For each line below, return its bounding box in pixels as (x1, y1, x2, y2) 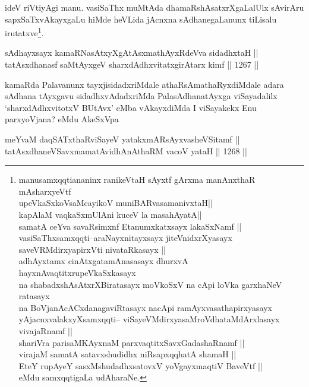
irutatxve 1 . (5, 25, 44, 39)
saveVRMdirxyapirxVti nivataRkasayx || (18, 243, 166, 255)
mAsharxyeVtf (18, 185, 71, 197)
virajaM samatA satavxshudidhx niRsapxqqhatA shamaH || (18, 348, 237, 360)
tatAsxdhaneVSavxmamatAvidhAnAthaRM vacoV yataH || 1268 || (5, 144, 247, 157)
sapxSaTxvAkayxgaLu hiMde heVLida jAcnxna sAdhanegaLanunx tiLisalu (5, 12, 277, 25)
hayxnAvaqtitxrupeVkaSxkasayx (18, 266, 136, 278)
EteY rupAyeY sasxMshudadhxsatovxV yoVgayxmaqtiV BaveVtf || (18, 359, 263, 372)
